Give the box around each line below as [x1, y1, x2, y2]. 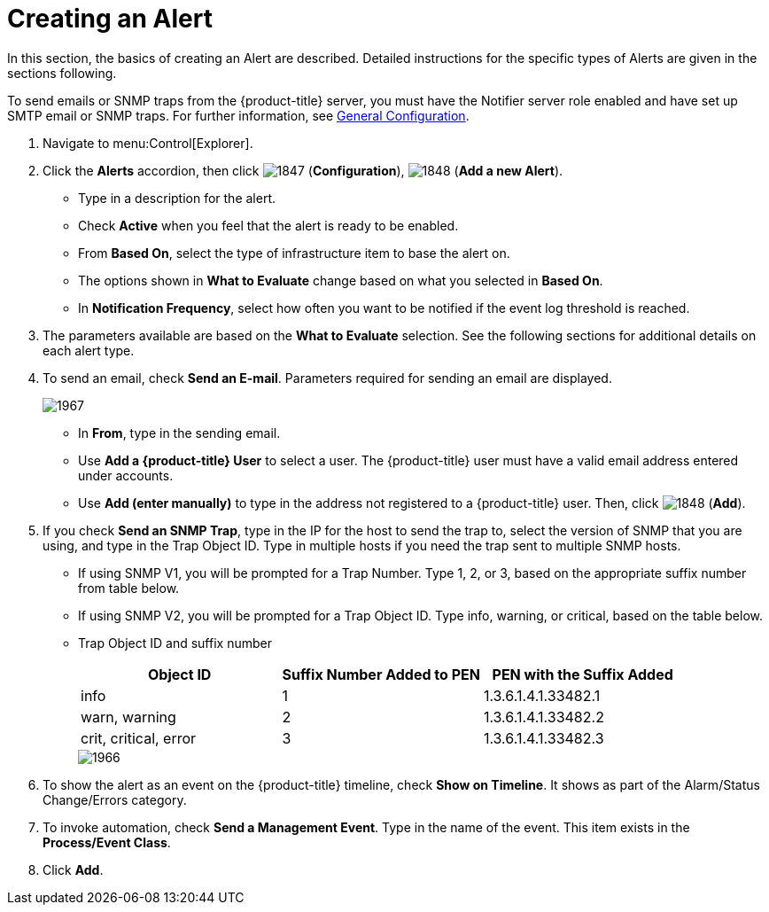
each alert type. [43, 342, 135, 358]
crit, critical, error [81, 729, 197, 747]
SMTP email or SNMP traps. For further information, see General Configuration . [7, 107, 470, 123]
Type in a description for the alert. [78, 190, 276, 206]
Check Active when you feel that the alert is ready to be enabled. [78, 217, 459, 233]
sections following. [7, 65, 117, 81]
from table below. [78, 580, 180, 596]
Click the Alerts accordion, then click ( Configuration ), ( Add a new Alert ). [43, 162, 563, 178]
